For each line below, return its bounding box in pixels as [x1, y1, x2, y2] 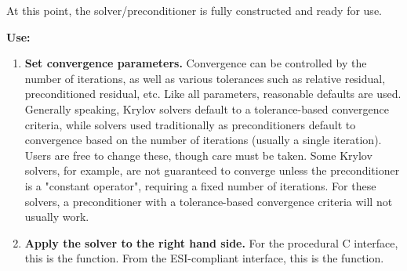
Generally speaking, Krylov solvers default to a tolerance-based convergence [24, 100, 389, 117]
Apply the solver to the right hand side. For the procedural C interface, [24, 234, 398, 251]
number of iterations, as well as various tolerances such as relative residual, [24, 70, 386, 86]
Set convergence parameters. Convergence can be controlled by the [24, 55, 367, 71]
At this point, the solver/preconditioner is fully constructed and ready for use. [6, 2, 382, 18]
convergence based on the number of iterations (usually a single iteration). [24, 132, 382, 148]
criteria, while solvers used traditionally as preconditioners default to [24, 116, 356, 132]
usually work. [24, 208, 89, 225]
